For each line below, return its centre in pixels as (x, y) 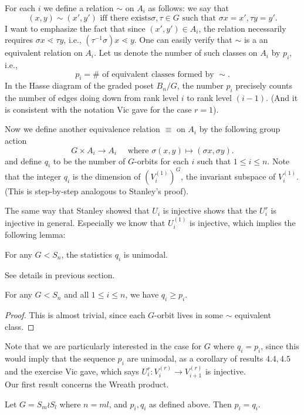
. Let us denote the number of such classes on (176, 53)
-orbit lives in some (189, 315)
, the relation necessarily (242, 28)
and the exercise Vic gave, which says (72, 371)
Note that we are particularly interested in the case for (103, 346)
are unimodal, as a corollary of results (195, 358)
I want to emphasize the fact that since (75, 28)
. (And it (282, 98)
